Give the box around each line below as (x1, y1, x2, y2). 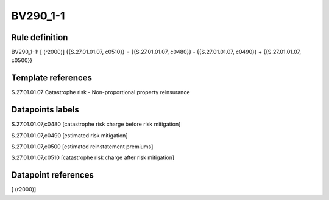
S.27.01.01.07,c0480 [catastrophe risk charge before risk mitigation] (11, 120, 181, 128)
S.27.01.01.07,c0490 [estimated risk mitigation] (11, 131, 128, 139)
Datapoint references (11, 170, 94, 181)
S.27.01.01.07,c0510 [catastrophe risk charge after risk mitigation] (11, 154, 175, 161)
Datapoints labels (11, 105, 79, 115)
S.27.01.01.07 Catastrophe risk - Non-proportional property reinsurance (11, 89, 190, 96)
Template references (11, 73, 93, 83)
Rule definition (11, 32, 68, 43)
